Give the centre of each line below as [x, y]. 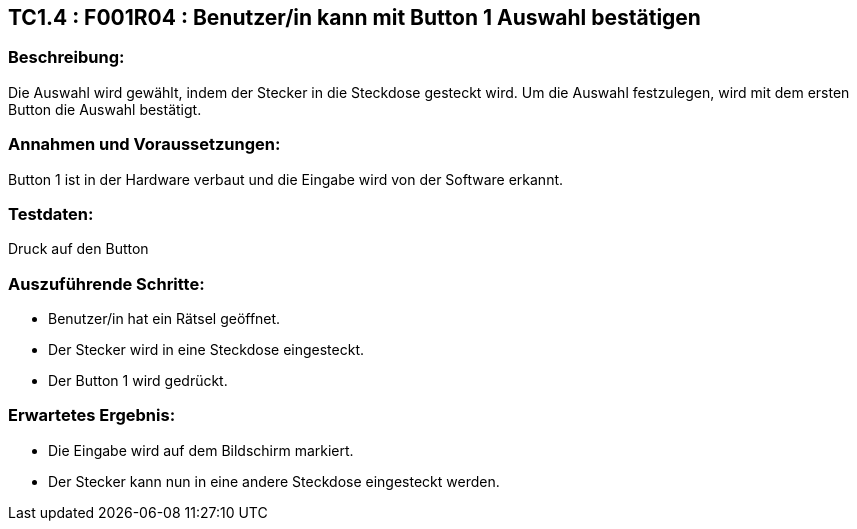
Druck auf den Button [78, 249]
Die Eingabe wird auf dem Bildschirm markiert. [201, 450]
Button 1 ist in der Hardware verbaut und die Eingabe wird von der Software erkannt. [286, 179]
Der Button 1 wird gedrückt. [138, 381]
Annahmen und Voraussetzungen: [144, 144]
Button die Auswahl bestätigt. [105, 109]
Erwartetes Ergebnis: [92, 415]
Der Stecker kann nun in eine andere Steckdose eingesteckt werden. [274, 481]
